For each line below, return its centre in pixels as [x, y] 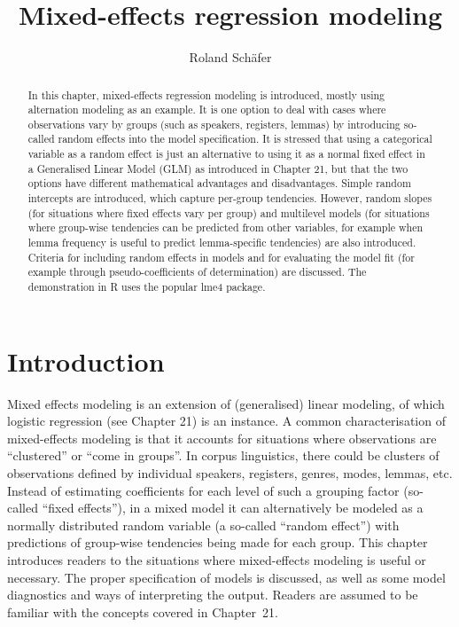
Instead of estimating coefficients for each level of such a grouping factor [203, 490]
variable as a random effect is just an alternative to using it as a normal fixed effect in [226, 154]
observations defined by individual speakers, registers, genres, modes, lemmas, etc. [230, 473]
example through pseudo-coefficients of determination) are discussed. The [197, 272]
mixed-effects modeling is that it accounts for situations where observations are [222, 438]
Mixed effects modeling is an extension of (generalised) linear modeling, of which [226, 403]
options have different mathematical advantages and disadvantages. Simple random [219, 183]
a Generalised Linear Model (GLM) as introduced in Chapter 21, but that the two [218, 168]
